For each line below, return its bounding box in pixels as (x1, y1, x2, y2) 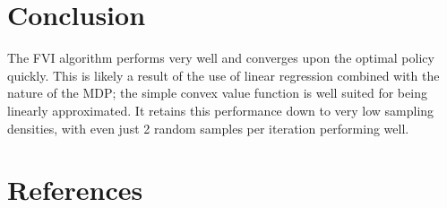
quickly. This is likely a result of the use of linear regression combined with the (7, 65, 440, 84)
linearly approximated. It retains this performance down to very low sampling (7, 100, 434, 119)
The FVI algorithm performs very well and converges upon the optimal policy (7, 48, 434, 67)
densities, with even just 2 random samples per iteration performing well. (7, 118, 409, 137)
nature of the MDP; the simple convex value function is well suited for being (7, 83, 427, 102)
